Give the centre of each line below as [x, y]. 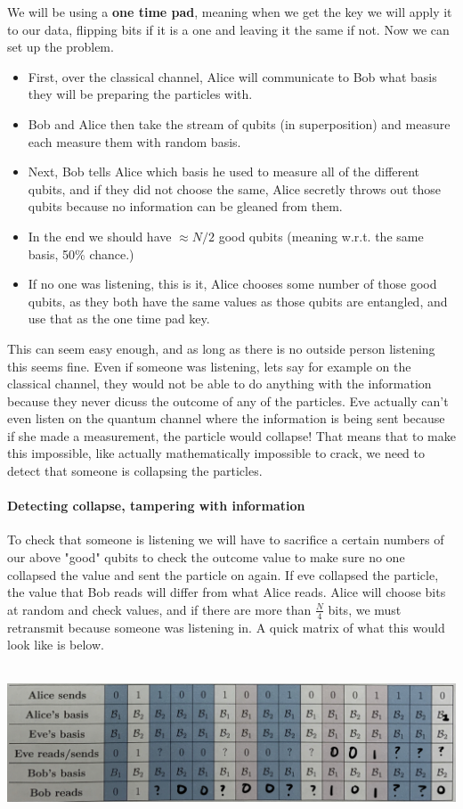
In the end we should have [100, 236]
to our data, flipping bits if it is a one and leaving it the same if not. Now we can [228, 29]
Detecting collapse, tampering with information [156, 506]
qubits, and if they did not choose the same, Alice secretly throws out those [235, 188]
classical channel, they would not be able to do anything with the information [219, 384]
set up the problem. [61, 47]
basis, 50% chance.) [81, 253]
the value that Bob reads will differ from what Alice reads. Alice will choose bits [227, 592]
